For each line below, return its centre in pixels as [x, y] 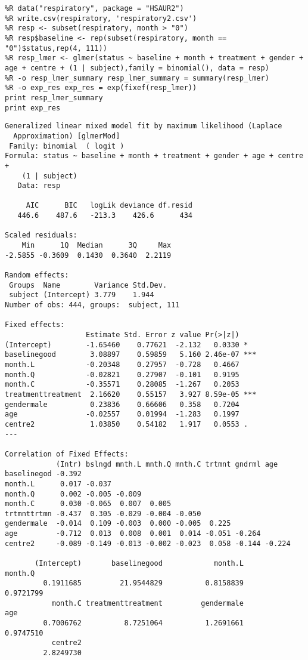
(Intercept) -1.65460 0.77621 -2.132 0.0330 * [127, 345]
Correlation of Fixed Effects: [67, 454]
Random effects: [37, 275]
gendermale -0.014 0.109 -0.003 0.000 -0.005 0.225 [118, 524]
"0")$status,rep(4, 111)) [56, 48]
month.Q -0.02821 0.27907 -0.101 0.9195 [122, 374]
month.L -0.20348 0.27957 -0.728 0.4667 [122, 364]
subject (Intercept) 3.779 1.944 [82, 295]
